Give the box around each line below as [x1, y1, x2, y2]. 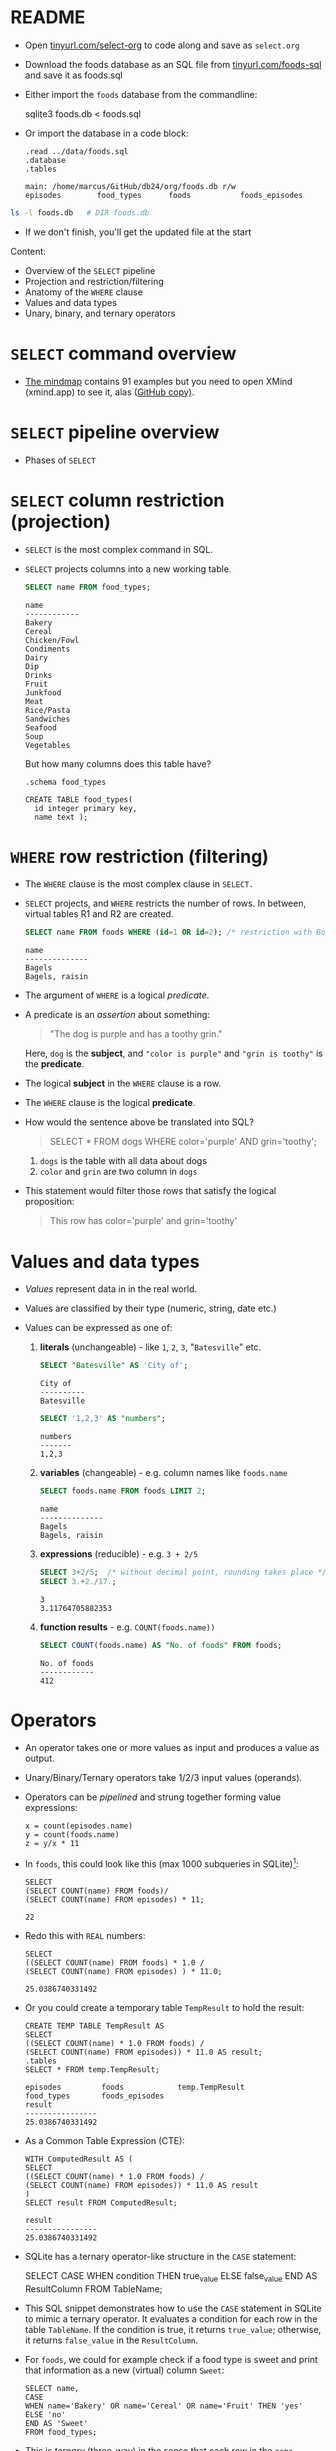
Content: [10, 245, 47, 257]
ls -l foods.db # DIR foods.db [10, 207, 150, 218]
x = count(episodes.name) [24, 1821, 133, 1831]
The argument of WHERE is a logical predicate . [24, 989, 210, 1001]
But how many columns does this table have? [24, 757, 212, 770]
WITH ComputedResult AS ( [24, 2154, 133, 2165]
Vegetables [24, 740, 71, 750]
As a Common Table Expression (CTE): [24, 2135, 185, 2147]
